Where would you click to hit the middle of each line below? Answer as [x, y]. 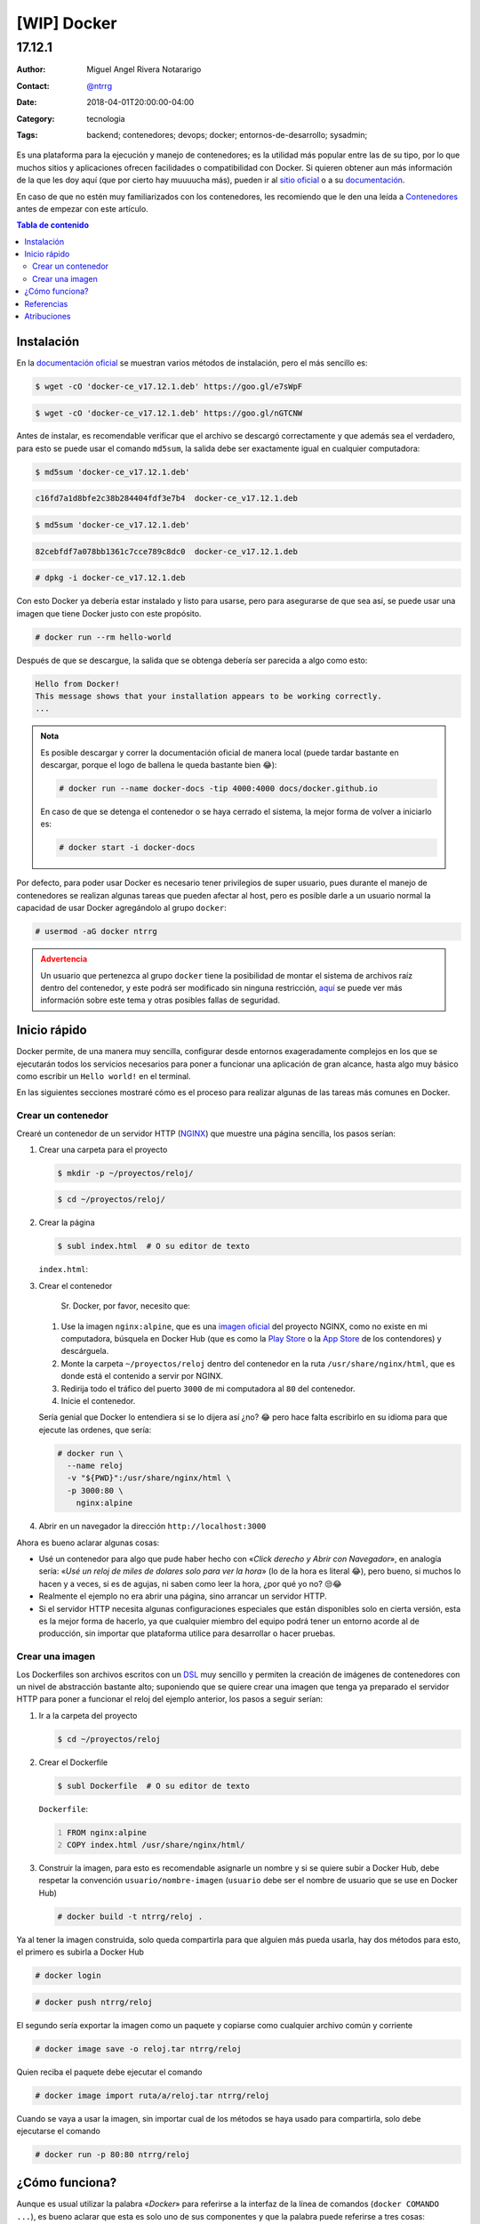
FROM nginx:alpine [107, 1832]
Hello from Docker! [77, 684]
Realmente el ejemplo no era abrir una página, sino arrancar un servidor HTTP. [183, 1596]
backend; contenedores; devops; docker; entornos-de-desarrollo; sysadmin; [227, 134]
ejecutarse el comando [59, 2131]
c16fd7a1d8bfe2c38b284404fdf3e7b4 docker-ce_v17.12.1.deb [166, 499]
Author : [31, 69]
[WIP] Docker [67, 23]
